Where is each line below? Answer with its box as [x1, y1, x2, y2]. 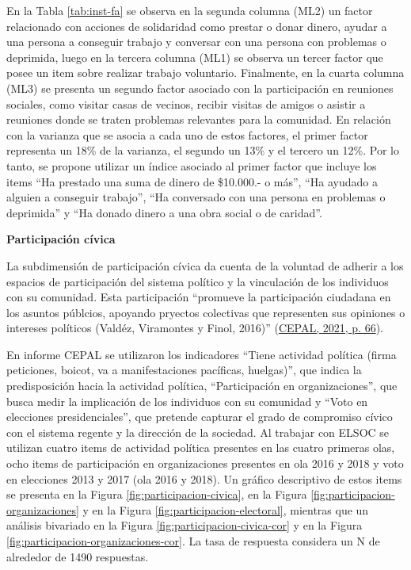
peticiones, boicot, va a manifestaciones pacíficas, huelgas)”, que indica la [6, 362, 362, 378]
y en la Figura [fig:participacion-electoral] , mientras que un [82, 501, 369, 518]
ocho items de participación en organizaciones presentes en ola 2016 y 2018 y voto [6, 455, 404, 472]
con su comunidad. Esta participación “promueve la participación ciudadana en [6, 289, 391, 305]
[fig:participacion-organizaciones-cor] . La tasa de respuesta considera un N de [6, 533, 380, 549]
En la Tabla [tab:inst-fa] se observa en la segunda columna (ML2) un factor [6, 2, 373, 18]
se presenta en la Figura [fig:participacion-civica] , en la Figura [6, 486, 307, 503]
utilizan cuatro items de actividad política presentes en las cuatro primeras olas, [6, 439, 395, 456]
